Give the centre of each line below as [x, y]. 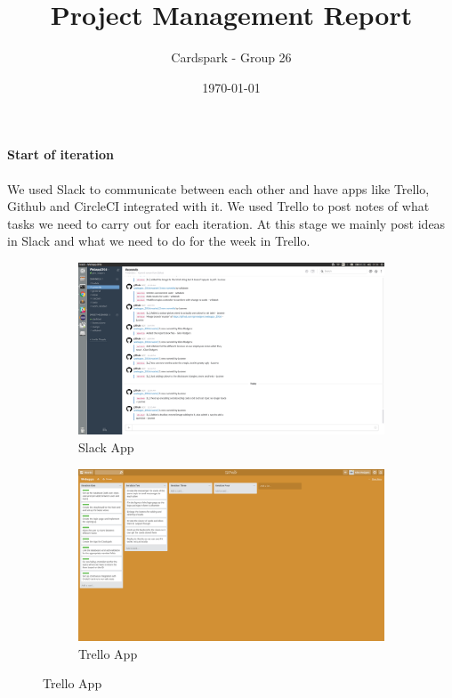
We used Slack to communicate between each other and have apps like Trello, [218, 188]
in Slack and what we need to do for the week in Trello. [159, 241]
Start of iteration [61, 154]
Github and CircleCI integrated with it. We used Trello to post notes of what [218, 206]
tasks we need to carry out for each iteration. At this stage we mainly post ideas [226, 223]
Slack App [106, 446]
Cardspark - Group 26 [231, 57]
